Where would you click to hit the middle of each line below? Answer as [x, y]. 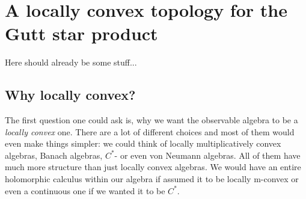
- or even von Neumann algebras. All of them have [207, 155]
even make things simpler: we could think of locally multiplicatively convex [143, 143]
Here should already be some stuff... [71, 62]
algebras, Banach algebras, [54, 155]
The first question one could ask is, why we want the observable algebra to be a [151, 120]
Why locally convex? [70, 95]
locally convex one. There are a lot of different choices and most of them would [150, 131]
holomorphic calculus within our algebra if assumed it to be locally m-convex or [152, 179]
